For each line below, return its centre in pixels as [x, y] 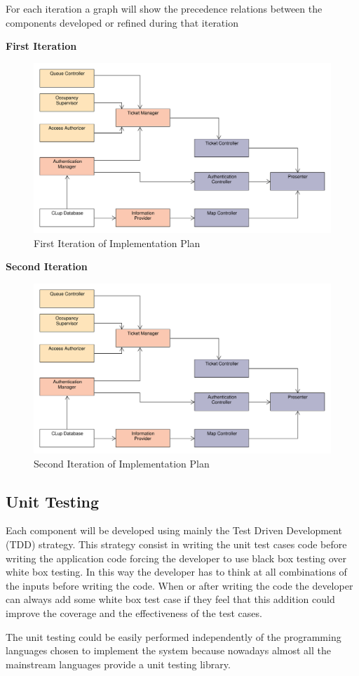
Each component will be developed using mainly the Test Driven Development [174, 530]
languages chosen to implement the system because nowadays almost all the [169, 650]
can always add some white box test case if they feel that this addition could [170, 599]
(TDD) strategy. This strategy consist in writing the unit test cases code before [176, 544]
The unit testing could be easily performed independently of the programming [174, 636]
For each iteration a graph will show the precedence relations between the [164, 8]
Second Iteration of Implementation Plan [122, 463]
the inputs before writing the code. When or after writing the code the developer [179, 585]
